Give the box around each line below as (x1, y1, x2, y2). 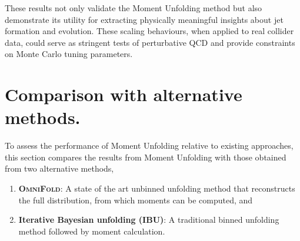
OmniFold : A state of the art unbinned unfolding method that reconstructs (18, 182, 295, 195)
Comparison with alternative (5, 82, 242, 106)
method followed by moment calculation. (18, 225, 165, 237)
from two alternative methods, (5, 162, 114, 175)
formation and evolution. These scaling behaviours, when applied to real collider (5, 25, 294, 37)
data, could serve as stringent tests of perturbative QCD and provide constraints (5, 36, 295, 48)
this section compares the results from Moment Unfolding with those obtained (5, 150, 286, 163)
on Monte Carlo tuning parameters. (5, 48, 133, 60)
